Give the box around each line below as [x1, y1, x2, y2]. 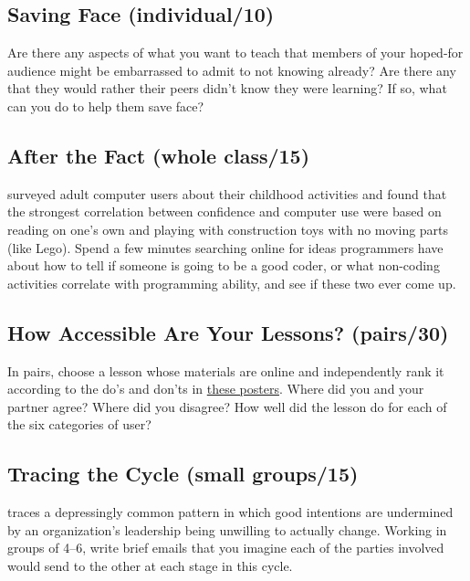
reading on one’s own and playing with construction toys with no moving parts [7, 219, 449, 238]
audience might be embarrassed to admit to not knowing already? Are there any [7, 60, 456, 79]
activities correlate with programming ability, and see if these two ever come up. [7, 273, 456, 292]
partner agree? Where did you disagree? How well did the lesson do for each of [7, 396, 447, 416]
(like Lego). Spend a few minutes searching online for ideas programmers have [7, 238, 444, 257]
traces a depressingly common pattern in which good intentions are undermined [7, 502, 454, 522]
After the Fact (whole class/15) [7, 141, 310, 169]
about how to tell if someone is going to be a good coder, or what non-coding [7, 256, 440, 275]
